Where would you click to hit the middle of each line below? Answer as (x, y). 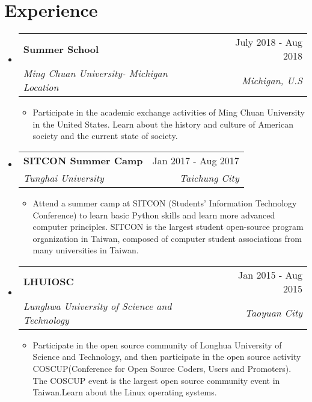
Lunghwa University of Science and (97, 306)
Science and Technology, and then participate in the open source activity (167, 357)
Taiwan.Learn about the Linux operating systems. (125, 392)
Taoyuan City (274, 313)
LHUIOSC (48, 282)
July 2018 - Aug (269, 42)
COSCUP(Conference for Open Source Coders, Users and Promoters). (162, 369)
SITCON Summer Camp (83, 160)
